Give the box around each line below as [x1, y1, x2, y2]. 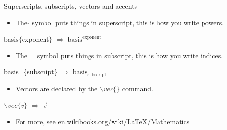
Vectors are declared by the [15, 83, 98, 93]
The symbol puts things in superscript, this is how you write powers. [15, 17, 224, 27]
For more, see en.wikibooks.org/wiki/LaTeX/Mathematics [15, 116, 190, 127]
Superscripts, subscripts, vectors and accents [4, 1, 137, 11]
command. [122, 83, 153, 93]
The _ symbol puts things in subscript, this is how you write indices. [15, 50, 223, 60]
